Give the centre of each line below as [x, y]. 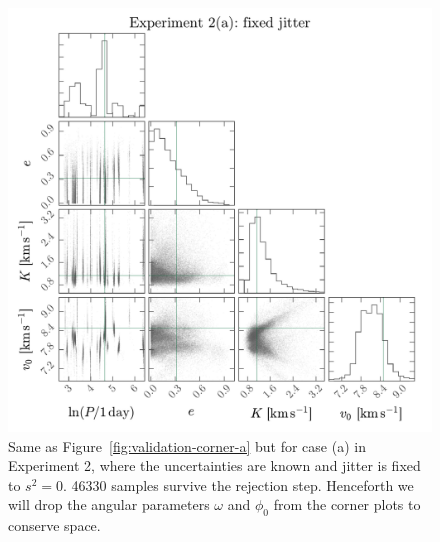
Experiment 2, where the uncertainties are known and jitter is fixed [214, 465]
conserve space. [54, 525]
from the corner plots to [347, 504]
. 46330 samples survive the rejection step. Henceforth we [238, 484]
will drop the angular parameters [109, 504]
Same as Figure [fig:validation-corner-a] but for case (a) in [187, 445]
